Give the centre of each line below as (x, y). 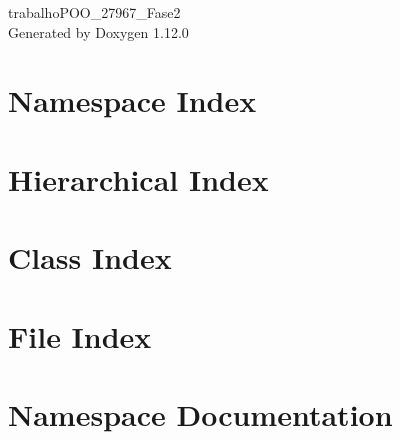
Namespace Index (132, 100)
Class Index (90, 257)
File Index (80, 335)
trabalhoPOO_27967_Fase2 (94, 12)
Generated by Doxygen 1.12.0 (98, 31)
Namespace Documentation (200, 413)
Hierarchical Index (138, 178)
